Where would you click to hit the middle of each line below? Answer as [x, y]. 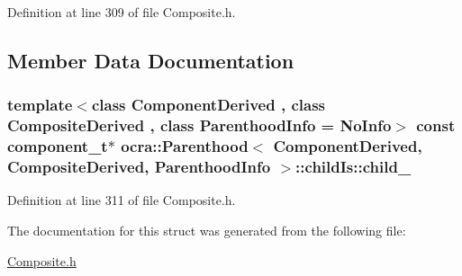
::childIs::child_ [353, 167]
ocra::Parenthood [185, 146]
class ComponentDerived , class [208, 105]
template [40, 105]
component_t [58, 146]
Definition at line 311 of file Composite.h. [122, 200]
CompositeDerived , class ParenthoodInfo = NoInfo [199, 125]
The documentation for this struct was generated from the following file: [207, 230]
